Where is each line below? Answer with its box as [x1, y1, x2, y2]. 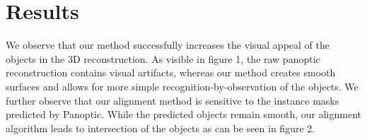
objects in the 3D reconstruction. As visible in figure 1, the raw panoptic [6, 51, 320, 66]
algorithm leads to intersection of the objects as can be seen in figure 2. [6, 120, 315, 135]
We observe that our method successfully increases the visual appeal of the [6, 37, 330, 52]
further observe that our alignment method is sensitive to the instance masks [6, 93, 339, 107]
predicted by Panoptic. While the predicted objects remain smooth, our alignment [6, 107, 361, 122]
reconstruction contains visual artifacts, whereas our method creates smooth [6, 65, 336, 80]
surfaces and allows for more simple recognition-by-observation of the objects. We [6, 78, 359, 93]
